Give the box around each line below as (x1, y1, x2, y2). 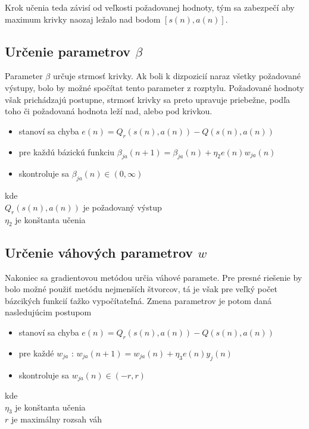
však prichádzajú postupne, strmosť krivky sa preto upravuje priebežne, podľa (5, 93, 291, 105)
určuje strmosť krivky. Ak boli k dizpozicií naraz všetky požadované (52, 70, 301, 82)
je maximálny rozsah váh (11, 413, 102, 425)
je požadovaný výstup (83, 201, 162, 213)
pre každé (18, 346, 54, 359)
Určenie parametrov (5, 42, 131, 60)
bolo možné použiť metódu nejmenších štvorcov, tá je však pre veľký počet (5, 283, 278, 295)
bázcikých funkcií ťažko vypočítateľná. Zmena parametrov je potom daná (5, 294, 272, 306)
